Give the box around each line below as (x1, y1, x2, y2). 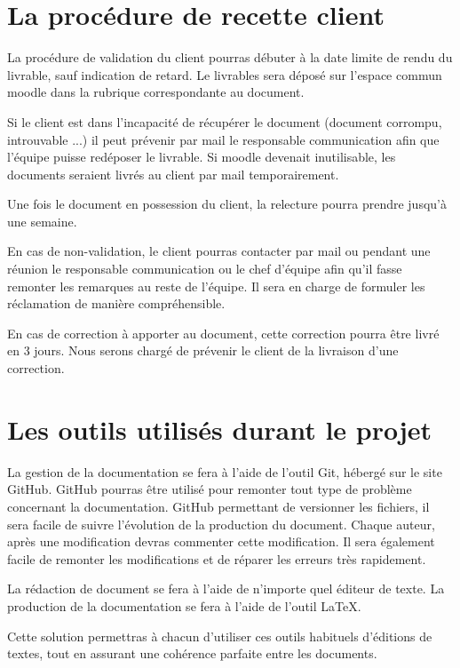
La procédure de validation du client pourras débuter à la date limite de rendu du (7, 48, 453, 67)
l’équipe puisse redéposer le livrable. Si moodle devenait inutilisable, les (7, 147, 396, 166)
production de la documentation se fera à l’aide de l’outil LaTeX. (7, 596, 361, 615)
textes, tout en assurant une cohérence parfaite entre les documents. (7, 644, 377, 663)
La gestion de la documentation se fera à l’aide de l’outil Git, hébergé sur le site (7, 462, 442, 481)
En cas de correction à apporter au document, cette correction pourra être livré (7, 323, 440, 342)
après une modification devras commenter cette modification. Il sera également (7, 532, 435, 551)
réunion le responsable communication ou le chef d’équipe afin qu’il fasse (7, 259, 402, 278)
